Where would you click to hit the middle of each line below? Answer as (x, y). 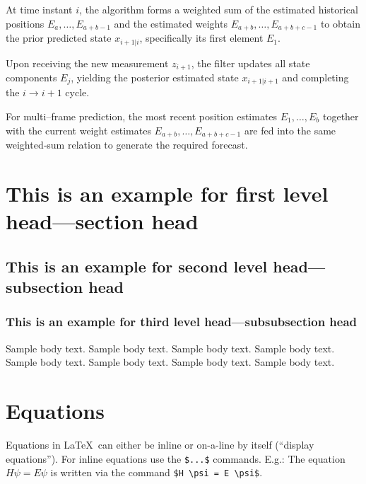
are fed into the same (290, 130)
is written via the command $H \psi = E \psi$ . (157, 472)
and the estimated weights (171, 23)
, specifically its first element (201, 38)
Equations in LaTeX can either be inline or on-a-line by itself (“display (160, 444)
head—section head (102, 221)
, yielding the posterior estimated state (155, 77)
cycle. (77, 92)
